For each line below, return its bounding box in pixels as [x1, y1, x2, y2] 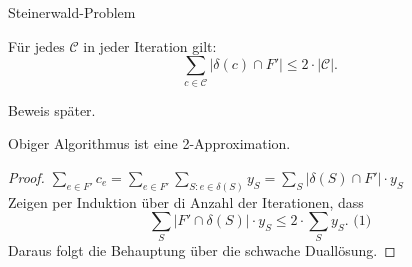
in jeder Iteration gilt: [83, 35, 217, 56]
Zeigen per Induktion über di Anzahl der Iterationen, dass [8, 191, 364, 212]
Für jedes [8, 35, 65, 56]
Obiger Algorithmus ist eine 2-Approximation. [8, 133, 291, 154]
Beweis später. [8, 99, 96, 120]
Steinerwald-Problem [8, 2, 136, 22]
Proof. [8, 166, 45, 187]
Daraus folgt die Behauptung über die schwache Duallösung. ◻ [8, 240, 396, 261]
